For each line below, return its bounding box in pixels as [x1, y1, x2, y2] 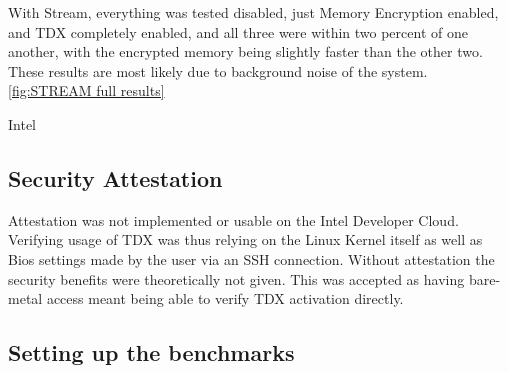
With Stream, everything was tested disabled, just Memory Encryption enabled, [8, 2, 499, 22]
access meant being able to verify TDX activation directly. [46, 288, 404, 309]
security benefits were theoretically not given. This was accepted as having [8, 268, 465, 289]
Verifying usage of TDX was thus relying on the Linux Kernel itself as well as [8, 229, 483, 250]
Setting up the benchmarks [8, 337, 295, 368]
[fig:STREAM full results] [8, 80, 165, 101]
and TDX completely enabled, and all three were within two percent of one [8, 21, 468, 42]
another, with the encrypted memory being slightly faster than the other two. [8, 41, 483, 62]
